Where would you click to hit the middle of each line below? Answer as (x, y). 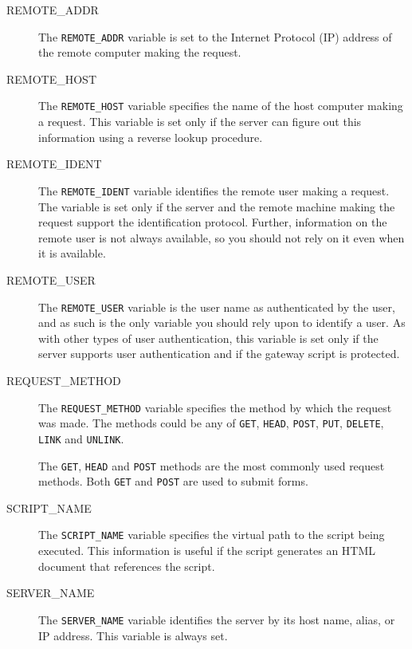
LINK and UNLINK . (81, 438)
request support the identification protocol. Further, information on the (213, 222)
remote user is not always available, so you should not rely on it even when (222, 237)
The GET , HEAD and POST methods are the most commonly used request (212, 465)
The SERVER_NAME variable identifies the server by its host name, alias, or (217, 619)
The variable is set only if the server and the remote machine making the (217, 206)
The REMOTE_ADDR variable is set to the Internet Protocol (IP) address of (215, 36)
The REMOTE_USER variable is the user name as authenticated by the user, (217, 307)
